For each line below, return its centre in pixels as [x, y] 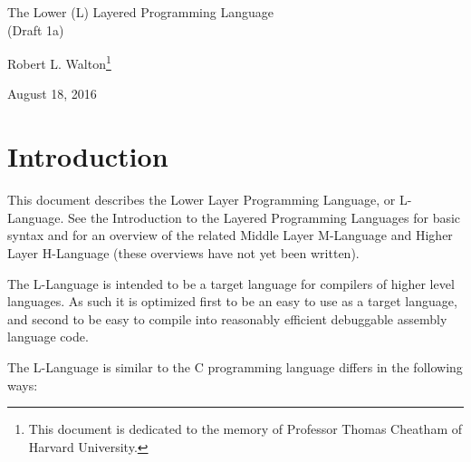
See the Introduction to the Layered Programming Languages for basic [264, 217]
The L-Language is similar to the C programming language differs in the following [235, 366]
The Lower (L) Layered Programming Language [140, 12]
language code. [48, 337]
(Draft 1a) [36, 29]
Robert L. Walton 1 [59, 62]
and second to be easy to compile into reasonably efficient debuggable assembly [227, 318]
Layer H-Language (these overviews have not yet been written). [183, 252]
